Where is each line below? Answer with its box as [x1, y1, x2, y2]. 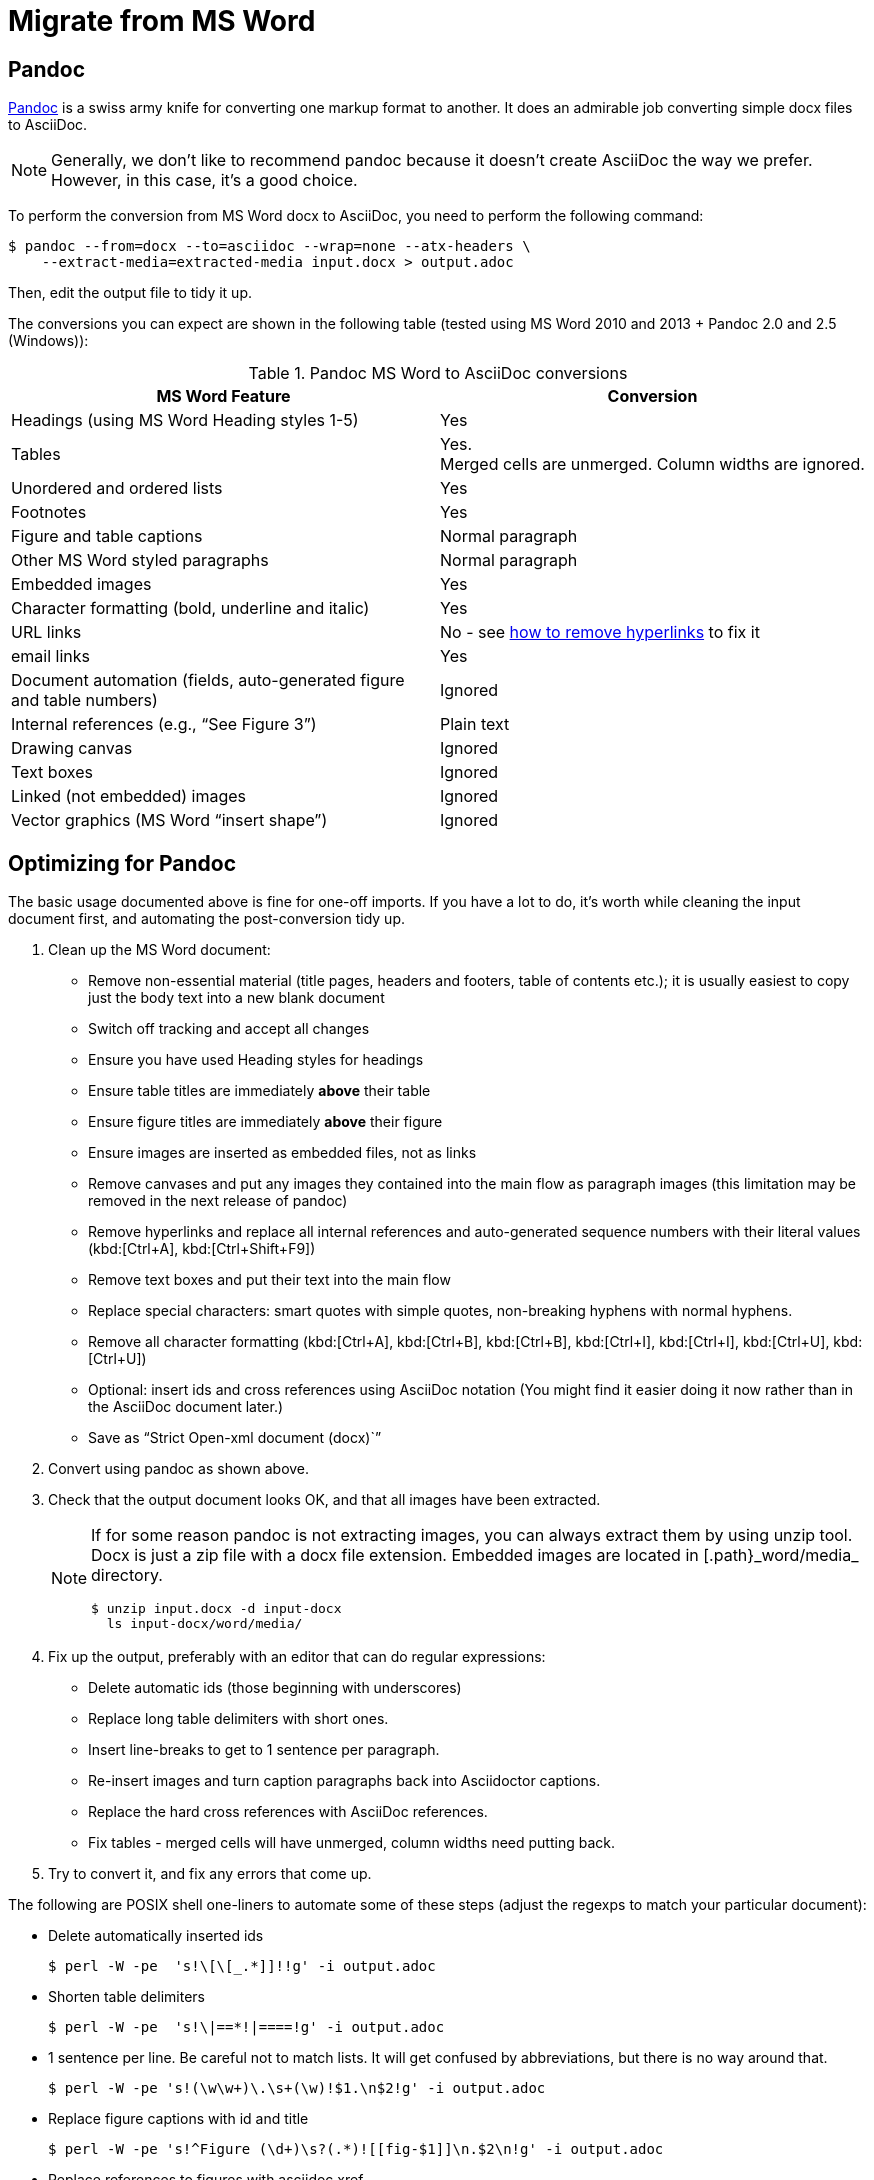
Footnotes [11, 502, 87, 523]
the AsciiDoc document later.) [88, 1398, 284, 1416]
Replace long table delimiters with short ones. [88, 1710, 389, 1728]
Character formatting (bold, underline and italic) [11, 598, 370, 619]
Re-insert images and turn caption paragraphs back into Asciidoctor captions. [88, 1772, 601, 1790]
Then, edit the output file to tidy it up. [8, 284, 252, 302]
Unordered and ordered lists [11, 478, 223, 499]
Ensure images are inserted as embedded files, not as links [88, 1144, 477, 1162]
